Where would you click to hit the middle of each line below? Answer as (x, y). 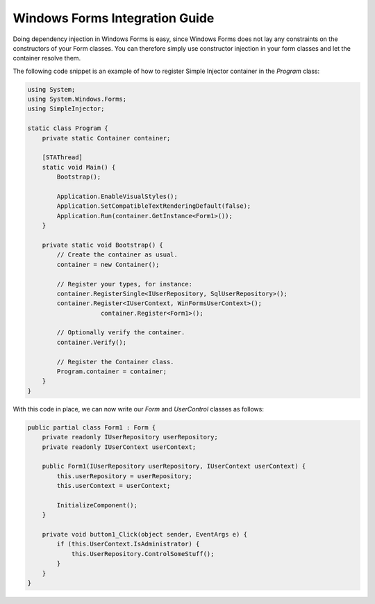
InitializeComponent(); (97, 505)
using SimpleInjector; (66, 109)
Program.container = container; (111, 372)
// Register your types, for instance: (124, 284)
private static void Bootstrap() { (102, 245)
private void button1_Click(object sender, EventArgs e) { (145, 534)
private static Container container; (106, 138)
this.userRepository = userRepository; (124, 476)
